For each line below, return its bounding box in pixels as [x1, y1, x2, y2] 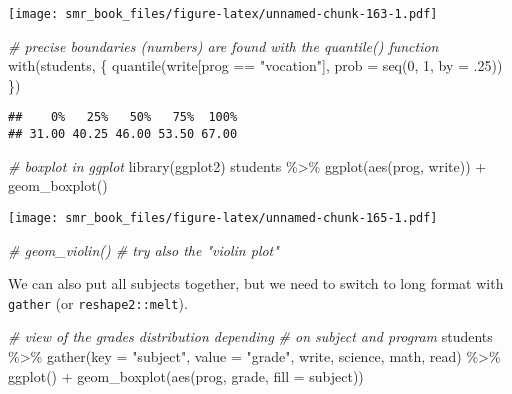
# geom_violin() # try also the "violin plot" [8, 239, 279, 260]
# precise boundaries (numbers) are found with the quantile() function [8, 35, 439, 56]
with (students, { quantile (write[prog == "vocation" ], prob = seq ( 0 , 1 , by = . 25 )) [8, 55, 503, 76]
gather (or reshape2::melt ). [8, 292, 188, 313]
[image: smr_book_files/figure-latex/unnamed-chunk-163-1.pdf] [8, 7, 438, 21]
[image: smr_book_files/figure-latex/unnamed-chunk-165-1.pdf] [8, 210, 438, 225]
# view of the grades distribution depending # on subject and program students [8, 326, 493, 347]
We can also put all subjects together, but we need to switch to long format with [8, 273, 504, 294]
